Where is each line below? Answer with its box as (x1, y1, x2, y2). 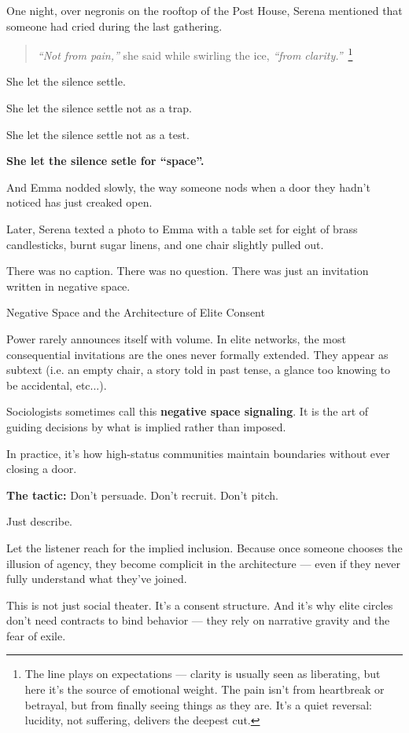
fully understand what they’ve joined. (6, 570, 187, 587)
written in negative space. (6, 277, 131, 294)
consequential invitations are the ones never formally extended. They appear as (6, 346, 389, 362)
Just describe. (6, 513, 72, 530)
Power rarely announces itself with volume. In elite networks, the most (6, 330, 346, 346)
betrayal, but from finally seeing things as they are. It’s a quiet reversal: (24, 696, 372, 713)
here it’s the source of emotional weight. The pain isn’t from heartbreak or (24, 681, 385, 698)
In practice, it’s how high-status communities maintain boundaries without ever (6, 445, 390, 461)
